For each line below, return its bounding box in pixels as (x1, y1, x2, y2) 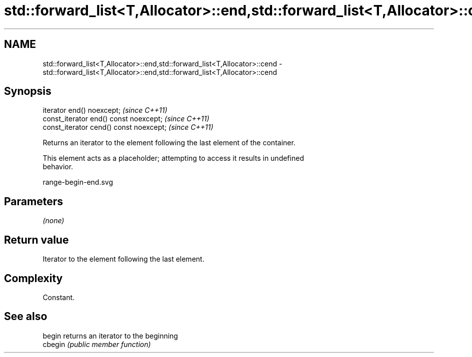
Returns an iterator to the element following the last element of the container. (42, 138, 295, 147)
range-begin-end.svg (42, 178, 113, 187)
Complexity (4, 272, 63, 285)
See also (4, 310, 47, 323)
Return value (4, 233, 69, 246)
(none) (42, 216, 64, 225)
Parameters (4, 195, 63, 208)
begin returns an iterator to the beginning (42, 331, 178, 340)
